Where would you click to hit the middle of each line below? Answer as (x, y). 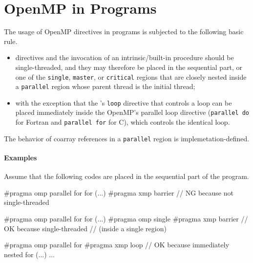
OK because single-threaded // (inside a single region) (85, 228)
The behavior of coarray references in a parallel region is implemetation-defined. (127, 138)
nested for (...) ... (29, 254)
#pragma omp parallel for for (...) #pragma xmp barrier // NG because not (119, 192)
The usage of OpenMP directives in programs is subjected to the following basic (124, 32)
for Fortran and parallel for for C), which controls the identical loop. (123, 122)
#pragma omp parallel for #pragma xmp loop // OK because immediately (117, 245)
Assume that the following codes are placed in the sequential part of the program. (126, 176)
